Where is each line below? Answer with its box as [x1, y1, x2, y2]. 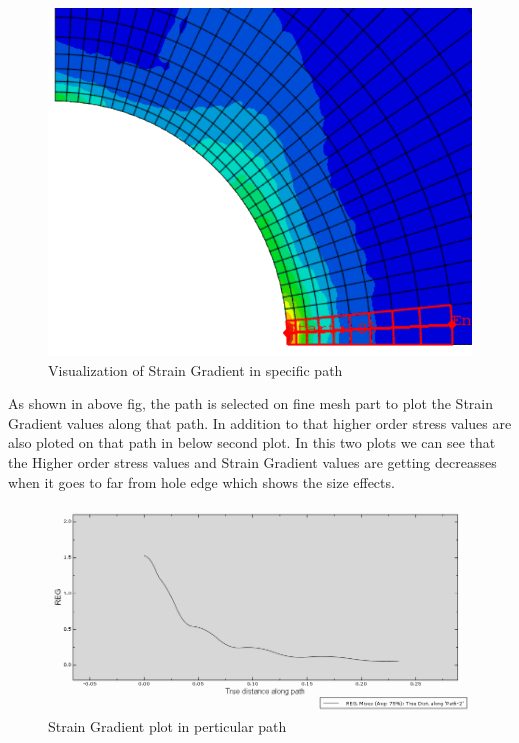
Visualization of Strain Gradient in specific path [48, 359, 343, 380]
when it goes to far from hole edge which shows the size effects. [8, 471, 395, 492]
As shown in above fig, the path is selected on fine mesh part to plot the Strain [8, 393, 494, 414]
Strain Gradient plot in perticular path [48, 716, 287, 737]
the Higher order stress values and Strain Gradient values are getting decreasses [8, 452, 497, 473]
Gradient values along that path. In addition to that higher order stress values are [8, 412, 512, 433]
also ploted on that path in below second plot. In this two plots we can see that [8, 432, 496, 453]
